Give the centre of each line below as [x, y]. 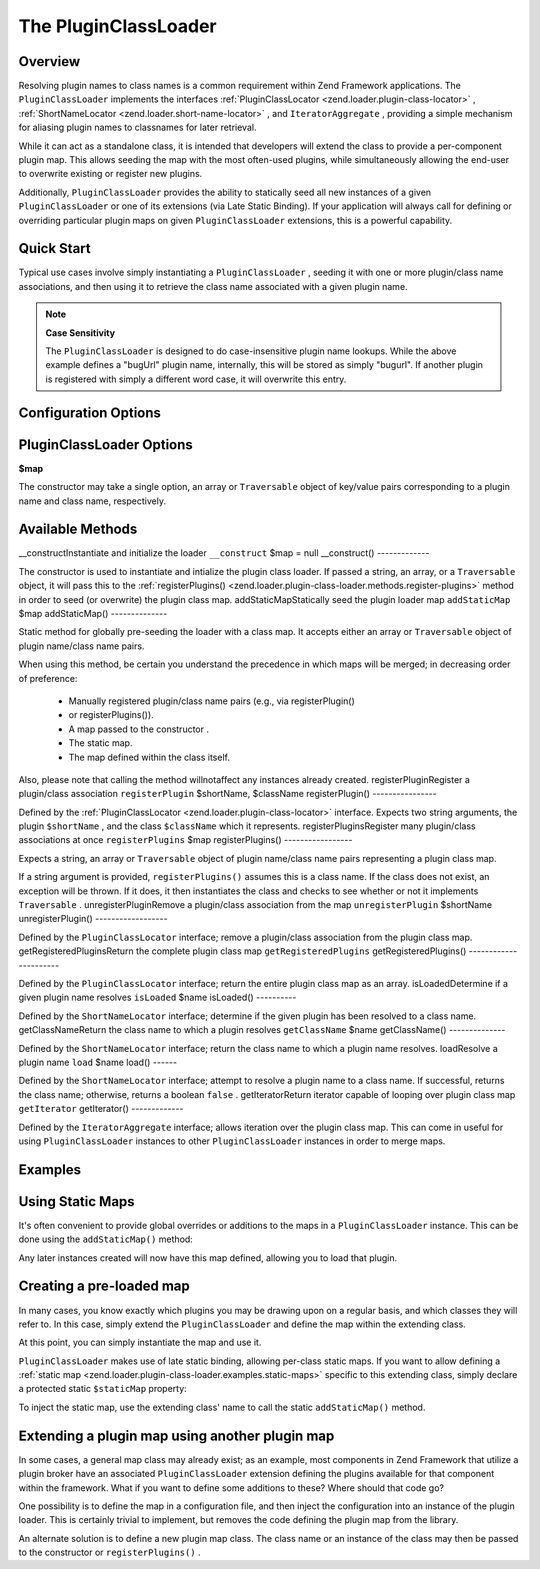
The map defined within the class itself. [149, 757]
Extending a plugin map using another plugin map [176, 1435]
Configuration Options [90, 412]
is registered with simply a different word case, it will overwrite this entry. [196, 379]
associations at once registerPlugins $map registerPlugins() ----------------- [185, 840]
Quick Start [54, 248]
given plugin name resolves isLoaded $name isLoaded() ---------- [157, 997]
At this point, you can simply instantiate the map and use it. [140, 1342]
